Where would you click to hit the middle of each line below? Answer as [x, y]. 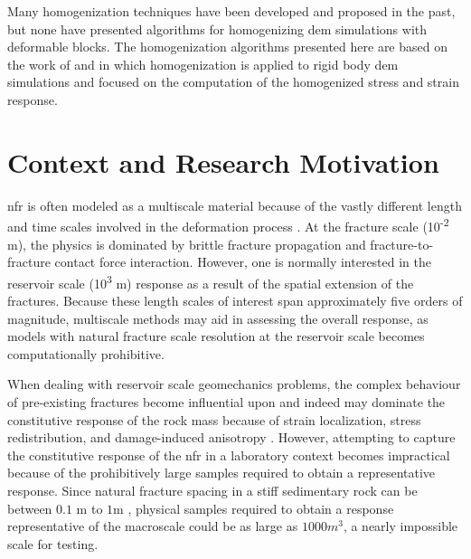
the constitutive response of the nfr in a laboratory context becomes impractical [229, 455]
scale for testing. [53, 543]
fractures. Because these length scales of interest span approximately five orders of [235, 300]
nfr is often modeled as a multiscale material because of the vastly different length [235, 205]
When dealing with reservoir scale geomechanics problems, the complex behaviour [234, 384]
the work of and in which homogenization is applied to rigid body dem [203, 64]
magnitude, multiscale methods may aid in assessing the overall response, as [218, 318]
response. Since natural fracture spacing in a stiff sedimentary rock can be [212, 490]
